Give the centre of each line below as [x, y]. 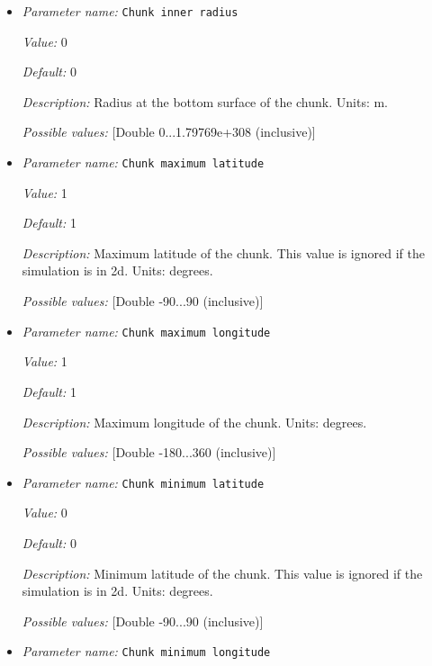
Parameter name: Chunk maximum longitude [146, 331]
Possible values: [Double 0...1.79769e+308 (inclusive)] [169, 132]
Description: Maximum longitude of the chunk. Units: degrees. [194, 422]
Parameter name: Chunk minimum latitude [143, 482]
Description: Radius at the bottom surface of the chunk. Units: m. [205, 101]
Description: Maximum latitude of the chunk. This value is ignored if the [223, 252]
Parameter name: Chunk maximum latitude [143, 162]
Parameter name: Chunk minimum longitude [146, 651]
